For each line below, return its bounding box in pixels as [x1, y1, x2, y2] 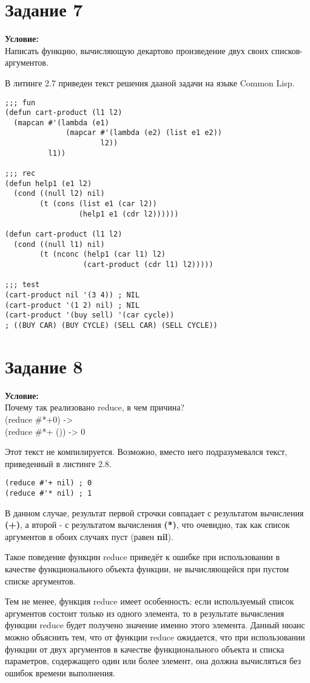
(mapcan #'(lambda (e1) [13, 118, 109, 127]
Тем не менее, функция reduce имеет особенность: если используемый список [5, 595, 294, 608]
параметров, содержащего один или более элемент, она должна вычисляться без [5, 654, 301, 667]
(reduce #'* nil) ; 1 [5, 488, 92, 498]
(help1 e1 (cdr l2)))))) [78, 209, 179, 218]
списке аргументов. [5, 574, 76, 587]
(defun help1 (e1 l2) [5, 179, 92, 188]
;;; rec [5, 169, 36, 178]
